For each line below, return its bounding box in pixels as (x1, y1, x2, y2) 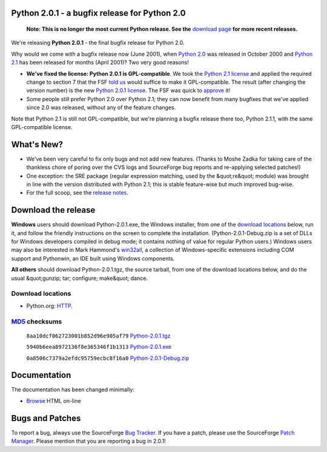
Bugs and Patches (11, 413, 81, 424)
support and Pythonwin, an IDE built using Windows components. (11, 254, 175, 262)
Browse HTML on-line (26, 397, 81, 404)
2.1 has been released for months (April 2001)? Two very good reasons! (11, 59, 189, 66)
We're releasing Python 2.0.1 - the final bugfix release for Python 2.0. (11, 39, 185, 47)
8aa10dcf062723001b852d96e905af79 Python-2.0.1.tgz (26, 332, 171, 339)
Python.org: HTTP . (26, 302, 73, 309)
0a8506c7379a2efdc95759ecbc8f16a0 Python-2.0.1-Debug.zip (26, 354, 190, 362)
